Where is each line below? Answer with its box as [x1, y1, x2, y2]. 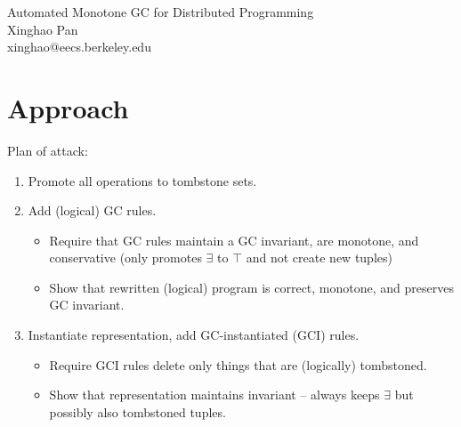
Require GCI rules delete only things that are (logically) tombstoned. [49, 355, 427, 374]
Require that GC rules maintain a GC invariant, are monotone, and [49, 230, 419, 249]
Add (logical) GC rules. [28, 201, 157, 220]
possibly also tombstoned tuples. [49, 402, 226, 421]
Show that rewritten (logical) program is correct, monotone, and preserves [49, 278, 454, 296]
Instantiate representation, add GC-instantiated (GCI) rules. [28, 326, 360, 344]
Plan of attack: [7, 141, 88, 159]
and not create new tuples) [246, 248, 392, 267]
